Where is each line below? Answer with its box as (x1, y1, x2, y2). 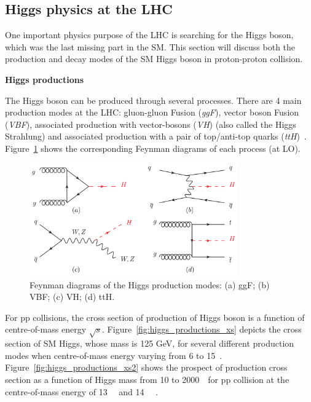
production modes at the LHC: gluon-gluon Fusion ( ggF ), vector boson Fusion (5, 106, 299, 119)
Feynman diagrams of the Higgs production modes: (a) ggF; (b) (30, 278, 270, 291)
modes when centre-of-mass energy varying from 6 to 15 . (5, 349, 222, 361)
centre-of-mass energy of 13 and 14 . (5, 385, 159, 398)
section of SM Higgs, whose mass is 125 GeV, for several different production (5, 337, 294, 350)
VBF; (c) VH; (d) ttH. (30, 290, 115, 303)
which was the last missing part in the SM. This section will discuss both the (5, 40, 296, 53)
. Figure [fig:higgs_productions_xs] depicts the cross (102, 323, 302, 336)
